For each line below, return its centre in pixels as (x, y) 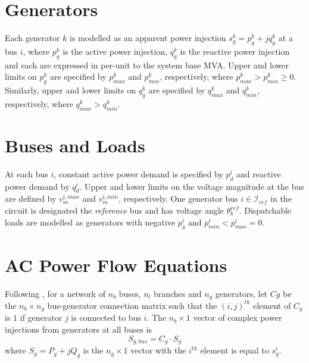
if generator (41, 317)
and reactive (259, 173)
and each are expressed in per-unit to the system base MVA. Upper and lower (147, 65)
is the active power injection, (115, 51)
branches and (177, 293)
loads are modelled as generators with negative (90, 222)
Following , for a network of (55, 293)
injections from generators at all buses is (79, 329)
